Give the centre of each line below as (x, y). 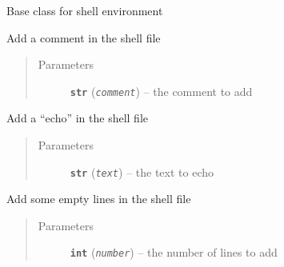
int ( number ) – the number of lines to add (174, 252)
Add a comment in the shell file (84, 37)
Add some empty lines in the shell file (99, 199)
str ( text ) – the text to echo (142, 171)
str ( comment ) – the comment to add (161, 91)
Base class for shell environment (85, 10)
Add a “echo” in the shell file (78, 118)
